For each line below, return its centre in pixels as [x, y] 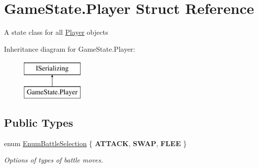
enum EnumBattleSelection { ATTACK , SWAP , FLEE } [95, 143]
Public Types [39, 122]
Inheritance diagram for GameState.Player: [70, 48]
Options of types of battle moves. [54, 160]
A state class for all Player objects [56, 32]
